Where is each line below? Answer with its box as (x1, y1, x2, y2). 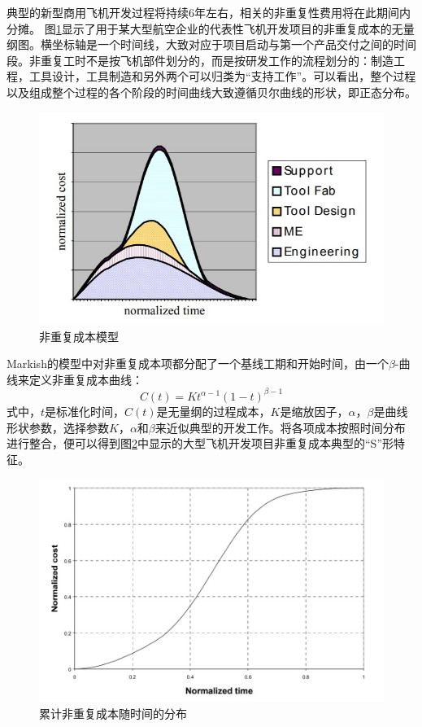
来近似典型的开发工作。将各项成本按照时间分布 (154, 418, 406, 436)
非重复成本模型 (39, 327, 119, 344)
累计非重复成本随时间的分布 (39, 704, 187, 721)
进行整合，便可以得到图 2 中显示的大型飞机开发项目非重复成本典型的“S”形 (7, 435, 394, 452)
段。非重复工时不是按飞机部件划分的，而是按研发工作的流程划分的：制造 (7, 51, 394, 68)
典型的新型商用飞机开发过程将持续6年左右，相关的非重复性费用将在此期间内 (7, 4, 411, 20)
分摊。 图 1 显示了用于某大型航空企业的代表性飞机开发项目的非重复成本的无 (7, 20, 403, 37)
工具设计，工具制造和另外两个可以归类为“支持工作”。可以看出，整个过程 (28, 68, 416, 85)
